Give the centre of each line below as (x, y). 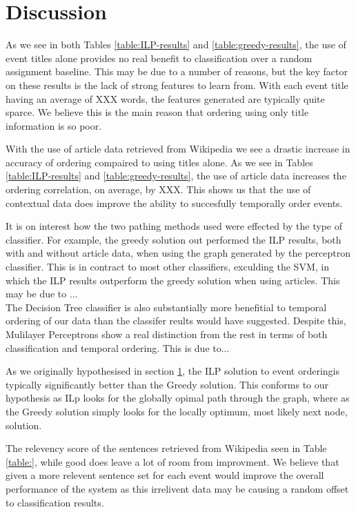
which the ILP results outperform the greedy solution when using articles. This (173, 280)
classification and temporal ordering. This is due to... (118, 347)
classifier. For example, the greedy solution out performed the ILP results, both (174, 239)
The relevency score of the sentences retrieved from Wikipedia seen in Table (166, 448)
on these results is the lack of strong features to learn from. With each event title (177, 85)
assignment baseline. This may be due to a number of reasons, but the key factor (177, 71)
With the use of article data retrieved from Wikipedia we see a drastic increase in (178, 149)
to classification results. (55, 502)
